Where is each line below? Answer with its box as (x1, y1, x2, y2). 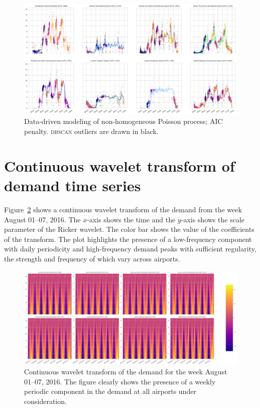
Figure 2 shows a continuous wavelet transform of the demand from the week (4, 204, 242, 214)
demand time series (4, 175, 141, 196)
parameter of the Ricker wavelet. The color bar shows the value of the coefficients (4, 224, 254, 234)
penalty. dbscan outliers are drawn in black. (24, 126, 159, 137)
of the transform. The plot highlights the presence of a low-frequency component (4, 233, 252, 244)
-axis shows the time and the (87, 214, 176, 224)
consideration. (24, 396, 67, 406)
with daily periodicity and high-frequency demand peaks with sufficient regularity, (4, 243, 256, 254)
